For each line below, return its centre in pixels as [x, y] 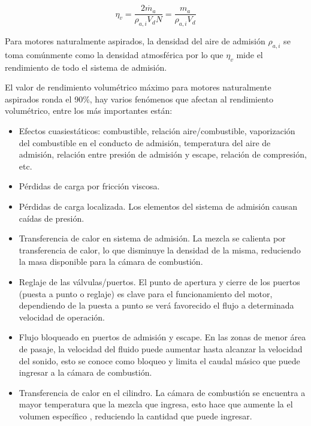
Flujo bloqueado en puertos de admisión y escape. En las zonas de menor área [162, 337]
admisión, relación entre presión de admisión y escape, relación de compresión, [163, 154]
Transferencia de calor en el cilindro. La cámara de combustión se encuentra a [162, 392]
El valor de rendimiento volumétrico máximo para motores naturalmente [138, 87]
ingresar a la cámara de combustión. [85, 372]
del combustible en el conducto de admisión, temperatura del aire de [145, 142]
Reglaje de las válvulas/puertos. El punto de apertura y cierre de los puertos [159, 281]
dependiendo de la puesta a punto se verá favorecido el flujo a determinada [156, 305]
